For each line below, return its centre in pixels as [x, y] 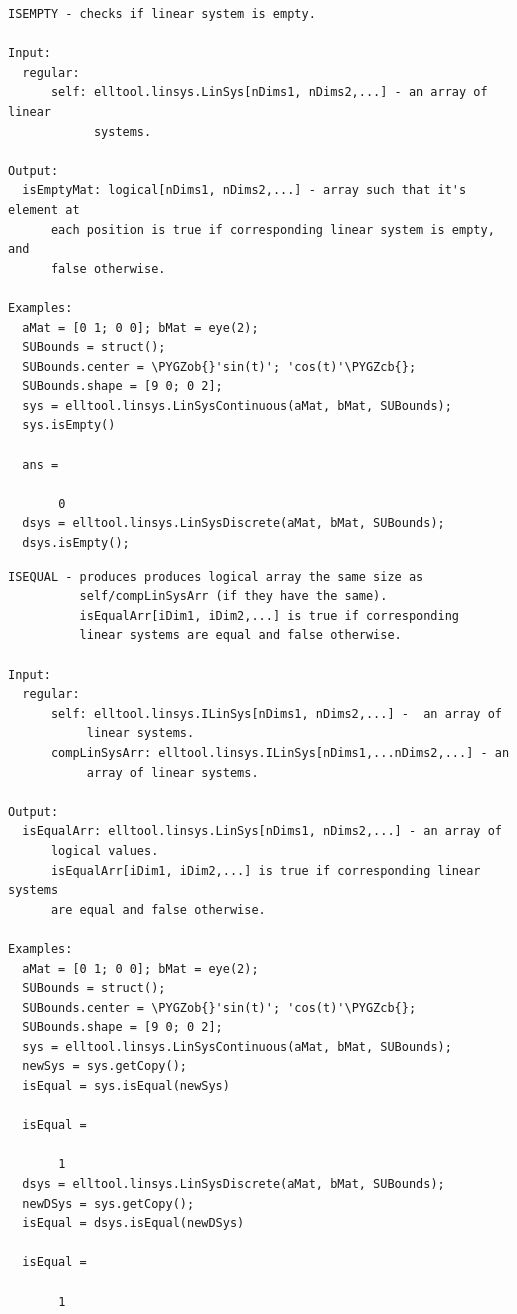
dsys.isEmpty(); [76, 543]
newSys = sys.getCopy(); [104, 1066]
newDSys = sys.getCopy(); [108, 1203]
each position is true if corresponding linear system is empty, [272, 229]
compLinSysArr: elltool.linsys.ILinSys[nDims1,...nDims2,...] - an [280, 752]
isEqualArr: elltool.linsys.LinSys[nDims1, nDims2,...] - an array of [262, 831]
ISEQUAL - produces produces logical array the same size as [216, 576]
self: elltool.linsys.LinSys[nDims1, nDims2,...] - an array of [269, 92]
